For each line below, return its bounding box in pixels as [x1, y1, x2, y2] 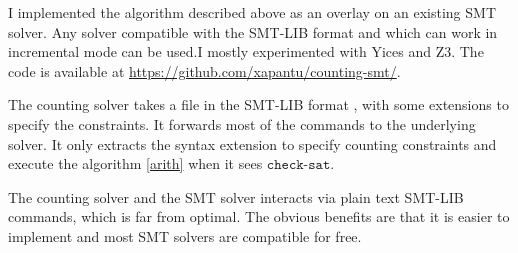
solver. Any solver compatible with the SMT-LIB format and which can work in [8, 21, 498, 42]
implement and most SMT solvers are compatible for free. [8, 225, 362, 246]
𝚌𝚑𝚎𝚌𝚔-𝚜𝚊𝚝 [266, 158, 331, 173]
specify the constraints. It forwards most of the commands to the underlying [8, 113, 476, 134]
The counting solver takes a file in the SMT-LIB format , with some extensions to [8, 94, 509, 115]
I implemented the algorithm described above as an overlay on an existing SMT [8, 2, 496, 22]
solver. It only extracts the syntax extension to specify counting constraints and [8, 133, 497, 154]
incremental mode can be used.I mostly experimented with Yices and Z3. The [8, 41, 484, 62]
